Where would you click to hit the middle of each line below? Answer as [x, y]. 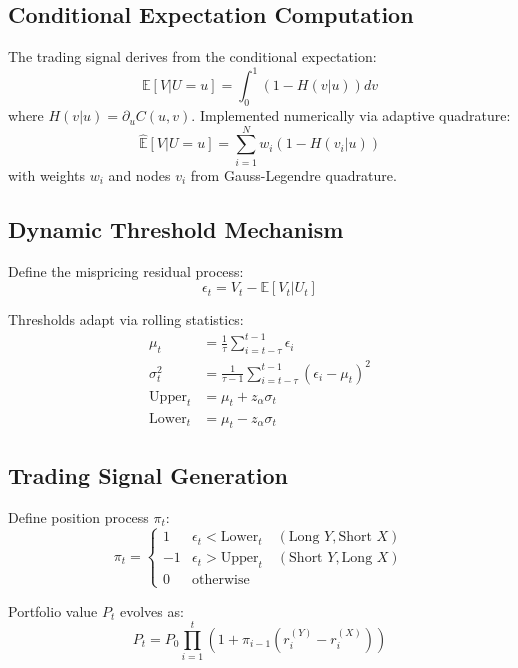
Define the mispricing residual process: [126, 270]
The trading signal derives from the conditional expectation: [192, 56]
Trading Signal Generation [148, 474]
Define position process [78, 516]
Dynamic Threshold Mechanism [176, 228]
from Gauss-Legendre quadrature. [293, 174]
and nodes [139, 174]
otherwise [221, 580]
